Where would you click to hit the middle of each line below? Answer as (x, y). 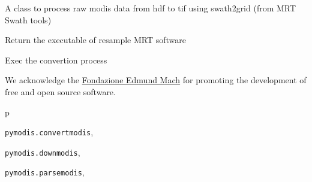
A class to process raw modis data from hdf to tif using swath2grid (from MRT (151, 8)
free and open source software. (60, 91)
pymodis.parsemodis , (45, 172)
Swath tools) (28, 19)
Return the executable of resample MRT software (96, 40)
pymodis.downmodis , (43, 152)
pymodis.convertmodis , (49, 132)
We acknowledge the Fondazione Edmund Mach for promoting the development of (156, 80)
